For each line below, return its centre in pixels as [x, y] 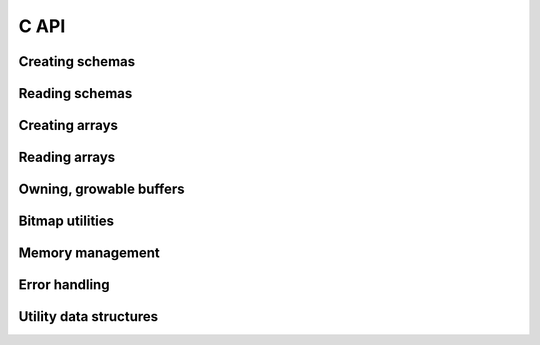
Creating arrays [68, 125]
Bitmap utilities [66, 221]
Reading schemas [75, 93]
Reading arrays [67, 157]
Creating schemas [76, 61]
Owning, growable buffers [101, 189]
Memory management [89, 253]
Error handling [64, 285]
